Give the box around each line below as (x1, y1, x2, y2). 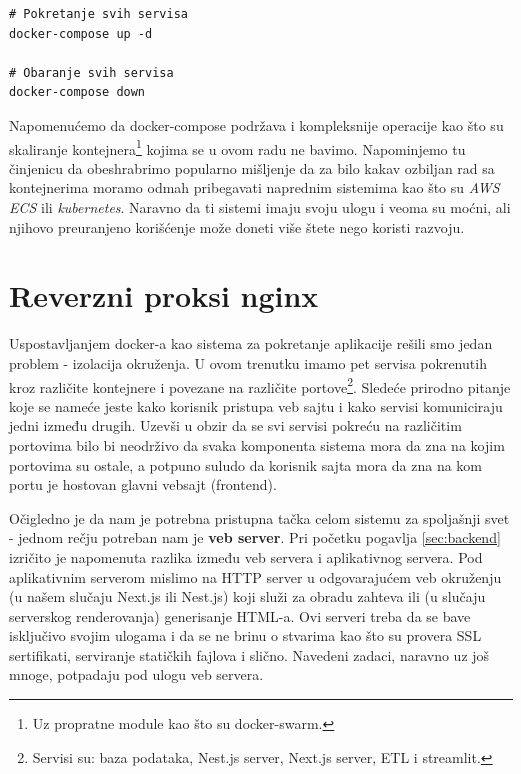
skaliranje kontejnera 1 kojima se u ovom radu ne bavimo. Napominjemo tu (9, 135, 466, 159)
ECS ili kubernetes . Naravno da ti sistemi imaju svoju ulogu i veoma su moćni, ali (9, 197, 511, 217)
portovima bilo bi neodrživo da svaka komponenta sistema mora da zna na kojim (9, 434, 505, 455)
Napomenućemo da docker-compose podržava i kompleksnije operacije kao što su (9, 114, 504, 135)
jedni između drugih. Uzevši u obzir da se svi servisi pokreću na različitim (9, 415, 462, 436)
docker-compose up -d (9, 26, 153, 41)
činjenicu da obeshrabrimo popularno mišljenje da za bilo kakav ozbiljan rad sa (9, 157, 495, 178)
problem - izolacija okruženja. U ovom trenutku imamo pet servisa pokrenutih (9, 352, 487, 373)
